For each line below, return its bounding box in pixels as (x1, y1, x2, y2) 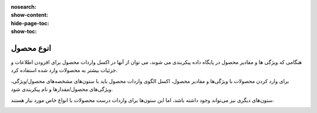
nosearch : (11, 4, 36, 10)
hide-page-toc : (11, 19, 49, 26)
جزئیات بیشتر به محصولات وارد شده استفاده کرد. (11, 67, 118, 74)
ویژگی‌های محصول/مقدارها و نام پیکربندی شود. (11, 85, 113, 93)
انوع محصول (11, 43, 52, 53)
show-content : (11, 12, 48, 19)
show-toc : (11, 28, 37, 35)
